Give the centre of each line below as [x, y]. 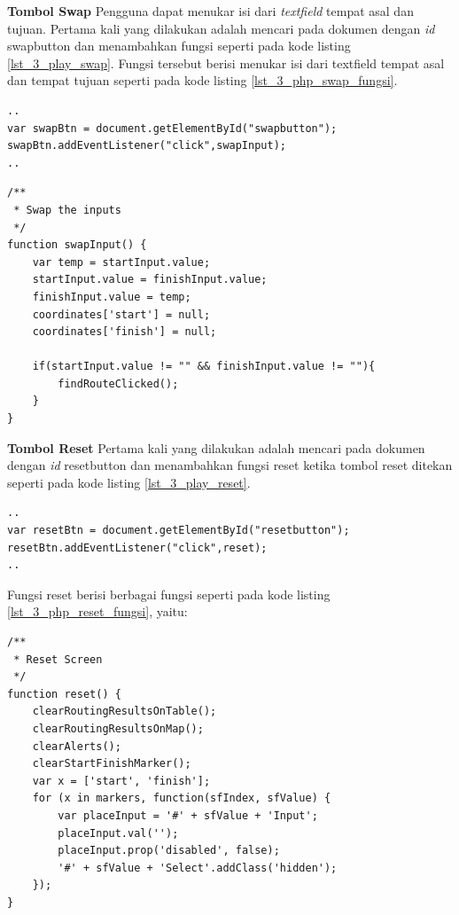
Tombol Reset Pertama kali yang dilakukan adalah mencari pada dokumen [216, 447]
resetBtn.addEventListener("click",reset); [137, 547]
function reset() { [64, 694]
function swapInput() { [77, 245]
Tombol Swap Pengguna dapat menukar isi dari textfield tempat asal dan [210, 11]
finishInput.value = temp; [112, 297]
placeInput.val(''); [118, 833]
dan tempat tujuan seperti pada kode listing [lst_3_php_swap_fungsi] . [202, 80]
